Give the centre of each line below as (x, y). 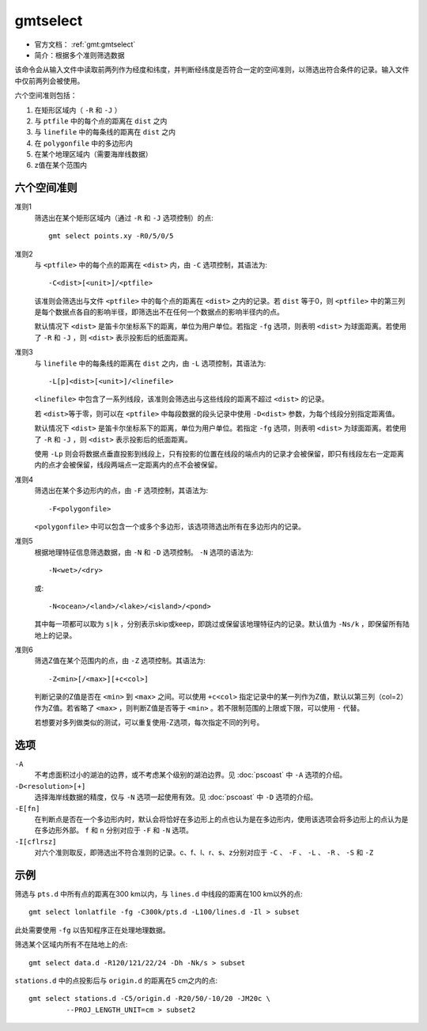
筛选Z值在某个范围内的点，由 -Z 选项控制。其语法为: (120, 661)
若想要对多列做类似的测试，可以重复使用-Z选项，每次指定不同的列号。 (149, 722)
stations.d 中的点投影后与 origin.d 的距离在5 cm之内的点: (116, 980)
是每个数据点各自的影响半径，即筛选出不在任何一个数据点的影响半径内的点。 (159, 312)
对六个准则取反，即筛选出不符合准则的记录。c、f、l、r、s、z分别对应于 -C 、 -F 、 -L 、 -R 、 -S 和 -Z (204, 853)
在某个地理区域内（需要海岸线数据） (93, 154)
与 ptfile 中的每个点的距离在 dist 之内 (101, 121)
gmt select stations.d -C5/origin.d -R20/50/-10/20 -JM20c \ (149, 999)
